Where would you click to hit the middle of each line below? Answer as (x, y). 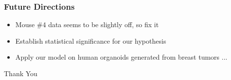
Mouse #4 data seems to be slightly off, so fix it (87, 24)
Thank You (21, 73)
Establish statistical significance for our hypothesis (91, 40)
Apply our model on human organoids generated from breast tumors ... (121, 57)
